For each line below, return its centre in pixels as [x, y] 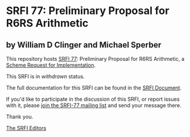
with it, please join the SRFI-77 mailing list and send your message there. [94, 105]
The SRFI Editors [26, 128]
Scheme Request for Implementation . [51, 65]
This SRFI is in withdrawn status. [45, 76]
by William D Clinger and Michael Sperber [84, 45]
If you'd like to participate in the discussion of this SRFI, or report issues [93, 99]
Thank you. [20, 117]
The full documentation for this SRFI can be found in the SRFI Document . [94, 88]
